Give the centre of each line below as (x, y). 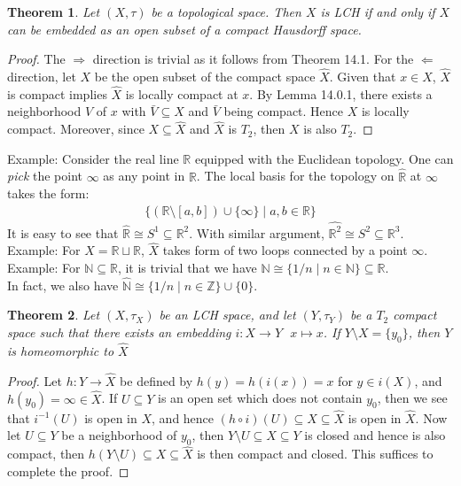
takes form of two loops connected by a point (285, 250)
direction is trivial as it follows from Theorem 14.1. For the (253, 59)
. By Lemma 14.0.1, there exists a (341, 93)
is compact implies (57, 93)
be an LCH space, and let (227, 315)
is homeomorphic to (61, 350)
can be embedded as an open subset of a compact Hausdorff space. (184, 29)
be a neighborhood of (119, 435)
